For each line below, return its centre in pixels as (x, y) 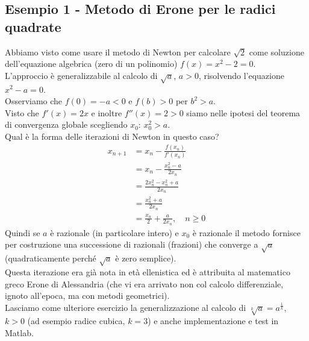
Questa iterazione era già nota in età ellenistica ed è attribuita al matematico (148, 271)
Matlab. (19, 333)
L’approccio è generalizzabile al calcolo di (81, 75)
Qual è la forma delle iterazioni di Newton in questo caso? (112, 136)
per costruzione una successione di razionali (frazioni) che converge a (132, 244)
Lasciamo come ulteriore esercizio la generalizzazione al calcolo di (126, 307)
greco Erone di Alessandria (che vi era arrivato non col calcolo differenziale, (144, 283)
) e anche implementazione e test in (213, 321)
